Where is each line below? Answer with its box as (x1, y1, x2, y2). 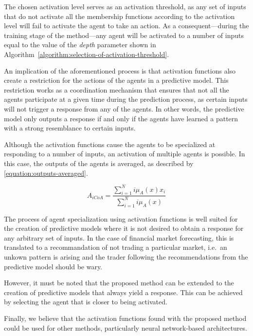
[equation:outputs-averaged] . (4, 168, 88, 178)
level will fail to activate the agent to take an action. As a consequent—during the (4, 20, 249, 31)
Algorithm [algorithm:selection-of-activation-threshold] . (4, 49, 169, 59)
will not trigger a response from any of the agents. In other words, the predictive (4, 103, 244, 113)
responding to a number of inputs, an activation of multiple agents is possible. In (4, 149, 245, 159)
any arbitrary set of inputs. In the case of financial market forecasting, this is (4, 232, 234, 243)
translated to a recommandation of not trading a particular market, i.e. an (4, 242, 227, 252)
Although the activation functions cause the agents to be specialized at (4, 139, 216, 149)
